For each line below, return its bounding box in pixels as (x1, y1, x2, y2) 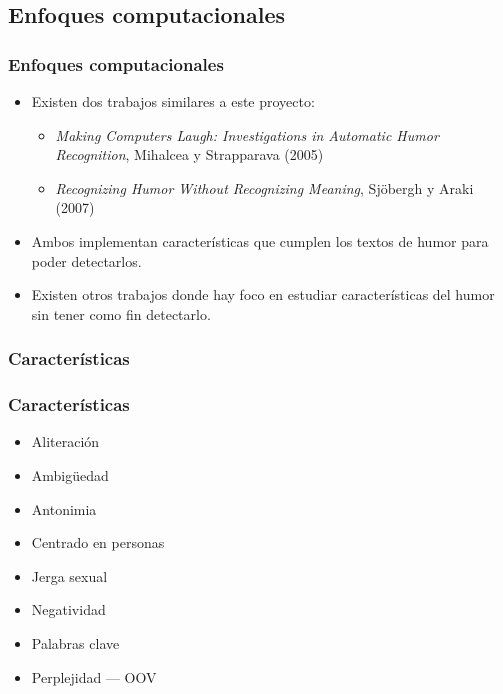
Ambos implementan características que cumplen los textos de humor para (31, 230, 489, 251)
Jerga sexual (31, 565, 108, 586)
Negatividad (31, 599, 106, 620)
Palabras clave (31, 632, 120, 653)
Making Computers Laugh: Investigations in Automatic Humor (55, 124, 439, 145)
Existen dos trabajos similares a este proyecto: (31, 91, 315, 111)
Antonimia (31, 498, 97, 519)
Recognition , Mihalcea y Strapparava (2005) (55, 144, 324, 165)
